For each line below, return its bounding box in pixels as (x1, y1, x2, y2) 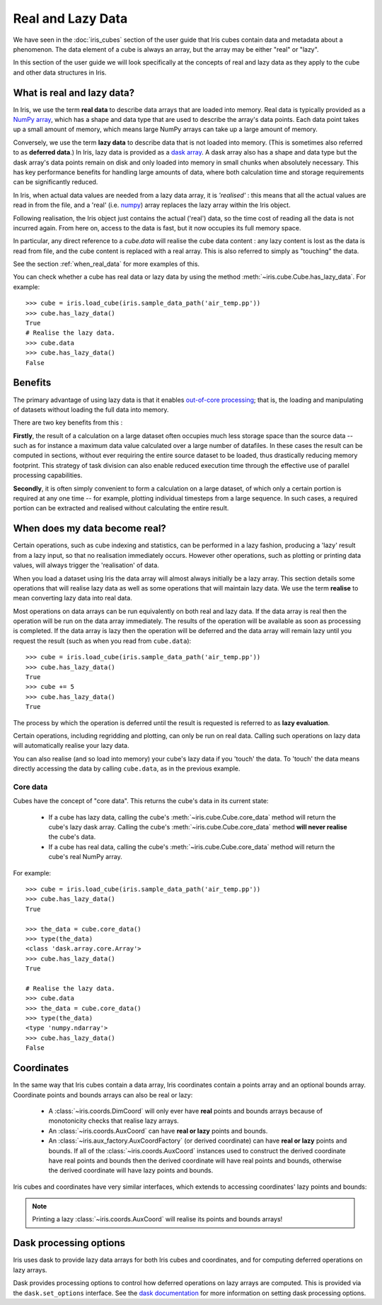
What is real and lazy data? (13, 86, 134, 99)
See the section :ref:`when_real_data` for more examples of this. (13, 259, 200, 269)
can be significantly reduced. (13, 178, 98, 186)
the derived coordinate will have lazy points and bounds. (48, 1166, 214, 1175)
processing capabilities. (13, 471, 83, 480)
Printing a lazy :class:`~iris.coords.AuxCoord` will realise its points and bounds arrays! (32, 1215, 283, 1223)
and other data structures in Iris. (13, 68, 107, 77)
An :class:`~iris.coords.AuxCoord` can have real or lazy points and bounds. (48, 1126, 268, 1135)
